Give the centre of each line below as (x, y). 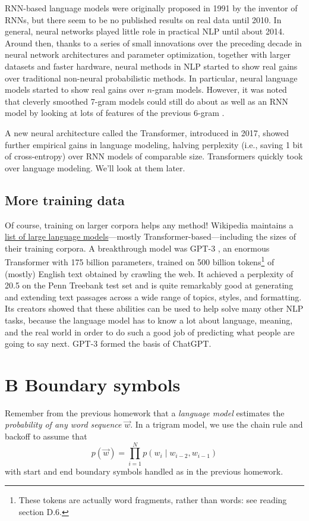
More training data (65, 200)
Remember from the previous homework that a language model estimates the (145, 412)
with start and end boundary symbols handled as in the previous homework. (144, 471)
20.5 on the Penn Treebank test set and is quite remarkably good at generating (149, 285)
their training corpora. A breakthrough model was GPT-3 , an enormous (137, 248)
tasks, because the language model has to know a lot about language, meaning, (149, 320)
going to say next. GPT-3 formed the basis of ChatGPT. (108, 343)
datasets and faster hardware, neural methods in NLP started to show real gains (151, 66)
